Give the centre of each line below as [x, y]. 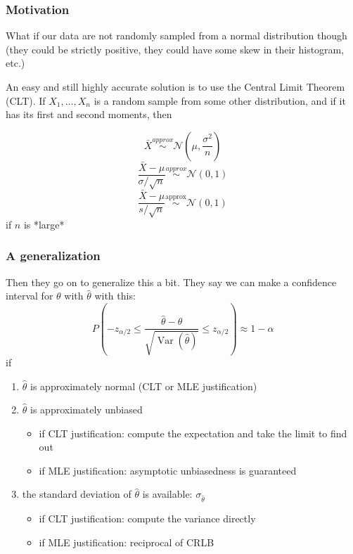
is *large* [44, 224]
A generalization [53, 256]
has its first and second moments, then [89, 114]
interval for [30, 296]
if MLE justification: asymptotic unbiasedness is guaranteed [168, 470]
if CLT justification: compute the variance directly [147, 518]
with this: [115, 296]
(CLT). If [26, 100]
